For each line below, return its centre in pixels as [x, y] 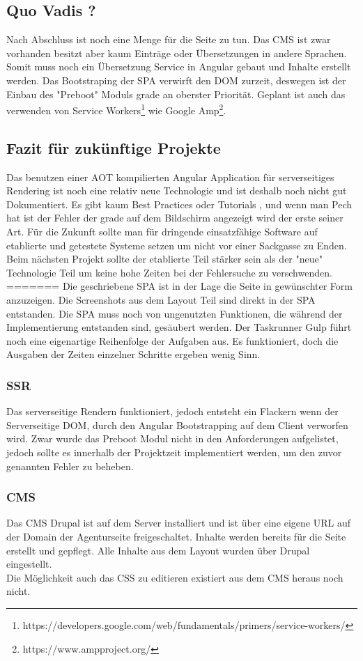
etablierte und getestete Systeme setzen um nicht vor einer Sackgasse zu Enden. [177, 245]
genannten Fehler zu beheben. [70, 466]
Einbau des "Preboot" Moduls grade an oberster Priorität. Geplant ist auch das [176, 94]
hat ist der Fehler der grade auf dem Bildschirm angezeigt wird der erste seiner [175, 218]
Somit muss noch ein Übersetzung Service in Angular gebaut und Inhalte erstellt [179, 67]
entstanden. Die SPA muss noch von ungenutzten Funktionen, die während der [175, 313]
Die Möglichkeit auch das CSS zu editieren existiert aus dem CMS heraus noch [175, 577]
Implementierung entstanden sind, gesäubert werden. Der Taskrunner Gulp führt [179, 327]
